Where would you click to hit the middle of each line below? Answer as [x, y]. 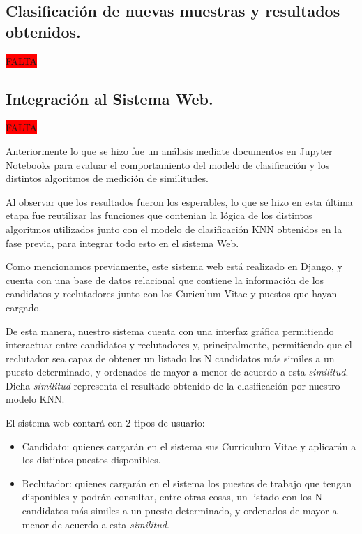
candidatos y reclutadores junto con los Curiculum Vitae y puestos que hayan [172, 294]
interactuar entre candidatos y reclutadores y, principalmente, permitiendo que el [179, 344]
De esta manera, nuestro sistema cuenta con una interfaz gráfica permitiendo [170, 331]
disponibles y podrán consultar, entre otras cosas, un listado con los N [172, 497]
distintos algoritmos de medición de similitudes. [107, 178]
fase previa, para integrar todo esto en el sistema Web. [122, 243]
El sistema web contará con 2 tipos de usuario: [105, 423]
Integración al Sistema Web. [110, 98]
